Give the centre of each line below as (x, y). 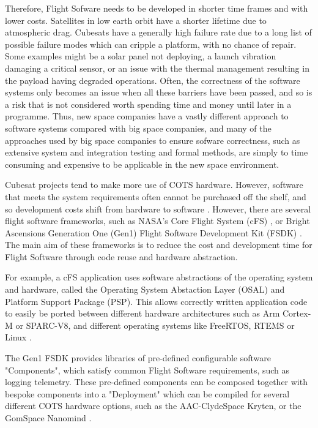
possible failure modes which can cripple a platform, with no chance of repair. (151, 44)
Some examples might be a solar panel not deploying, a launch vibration (141, 56)
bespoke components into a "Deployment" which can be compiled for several (147, 393)
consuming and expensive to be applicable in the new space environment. (142, 164)
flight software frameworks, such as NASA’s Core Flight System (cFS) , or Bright (157, 221)
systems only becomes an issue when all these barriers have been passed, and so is (159, 92)
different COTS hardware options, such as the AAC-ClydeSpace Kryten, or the (153, 406)
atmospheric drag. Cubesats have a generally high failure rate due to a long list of (158, 32)
